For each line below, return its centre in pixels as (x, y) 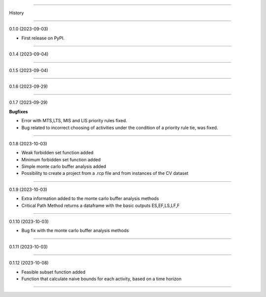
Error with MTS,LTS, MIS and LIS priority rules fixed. (74, 121)
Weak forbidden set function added (57, 153)
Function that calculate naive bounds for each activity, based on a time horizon (101, 279)
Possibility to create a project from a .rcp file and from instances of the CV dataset (105, 173)
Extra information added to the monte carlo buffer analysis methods (90, 198)
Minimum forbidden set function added (61, 160)
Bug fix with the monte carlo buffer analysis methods (75, 231)
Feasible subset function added (53, 272)
